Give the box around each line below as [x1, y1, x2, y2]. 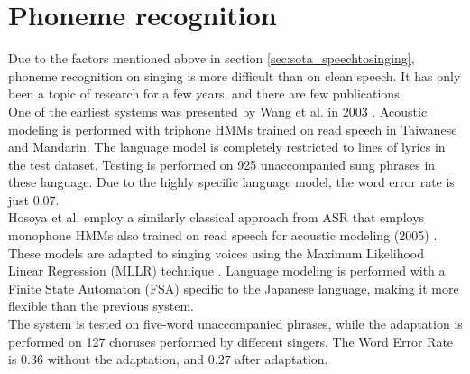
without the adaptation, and [47, 350, 205, 369]
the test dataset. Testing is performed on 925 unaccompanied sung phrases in [8, 154, 436, 173]
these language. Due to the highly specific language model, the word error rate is [8, 173, 455, 192]
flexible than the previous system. [8, 296, 194, 315]
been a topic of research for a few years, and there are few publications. [8, 84, 403, 103]
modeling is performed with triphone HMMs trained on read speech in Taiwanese [8, 119, 457, 138]
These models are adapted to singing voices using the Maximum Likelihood [8, 243, 425, 262]
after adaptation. [235, 350, 328, 369]
